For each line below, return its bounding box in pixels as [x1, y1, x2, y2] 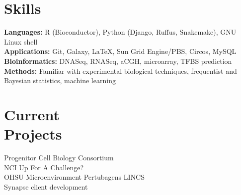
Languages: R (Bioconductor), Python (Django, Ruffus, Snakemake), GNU [4, 27, 237, 37]
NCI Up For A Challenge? [4, 162, 84, 172]
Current [4, 104, 60, 124]
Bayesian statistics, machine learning [4, 75, 116, 86]
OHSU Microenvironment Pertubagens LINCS [4, 172, 145, 182]
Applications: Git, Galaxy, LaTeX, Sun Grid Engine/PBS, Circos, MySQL [4, 46, 237, 56]
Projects [4, 124, 62, 144]
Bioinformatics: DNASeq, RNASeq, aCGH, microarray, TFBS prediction [4, 55, 232, 66]
